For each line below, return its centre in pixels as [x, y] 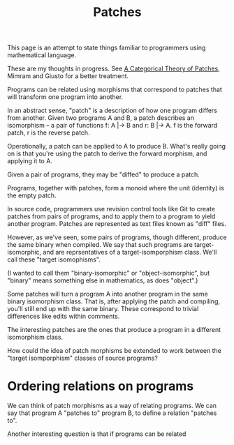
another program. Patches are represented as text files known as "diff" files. [117, 224]
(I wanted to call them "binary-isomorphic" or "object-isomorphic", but [109, 273]
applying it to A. [30, 161]
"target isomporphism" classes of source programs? [83, 358]
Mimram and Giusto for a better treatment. [68, 76]
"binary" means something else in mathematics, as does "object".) [103, 280]
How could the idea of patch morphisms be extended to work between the [114, 351]
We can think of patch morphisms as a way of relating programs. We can [112, 406]
